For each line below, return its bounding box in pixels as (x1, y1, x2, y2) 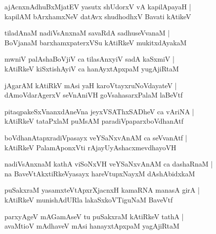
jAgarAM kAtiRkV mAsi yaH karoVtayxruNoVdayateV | (4, 80, 177, 90)
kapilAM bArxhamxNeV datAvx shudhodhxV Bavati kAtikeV (4, 11, 191, 21)
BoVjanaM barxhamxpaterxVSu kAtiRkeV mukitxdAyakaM (4, 37, 187, 47)
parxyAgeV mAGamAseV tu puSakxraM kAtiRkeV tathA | (4, 211, 184, 221)
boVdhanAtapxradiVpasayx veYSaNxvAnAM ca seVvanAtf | (4, 132, 187, 142)
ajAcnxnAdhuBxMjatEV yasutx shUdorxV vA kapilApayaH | (4, 1, 191, 11)
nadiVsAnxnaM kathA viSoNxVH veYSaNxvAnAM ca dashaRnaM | (4, 159, 213, 169)
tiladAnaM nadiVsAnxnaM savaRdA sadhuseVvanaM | (4, 28, 170, 38)
